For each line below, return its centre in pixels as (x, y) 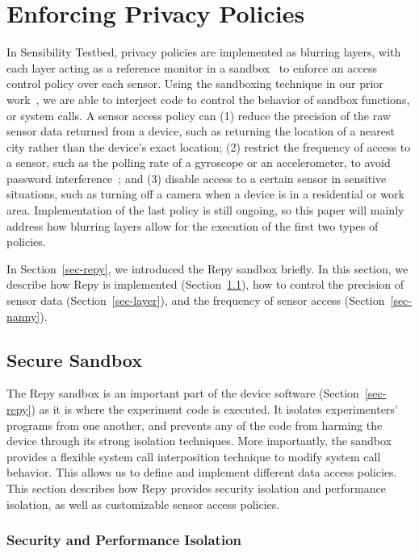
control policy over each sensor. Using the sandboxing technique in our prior (195, 83)
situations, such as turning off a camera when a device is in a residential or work (205, 194)
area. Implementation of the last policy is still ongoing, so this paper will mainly (205, 210)
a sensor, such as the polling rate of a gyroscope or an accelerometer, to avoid (199, 162)
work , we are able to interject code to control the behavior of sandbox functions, (208, 99)
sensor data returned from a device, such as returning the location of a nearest (201, 131)
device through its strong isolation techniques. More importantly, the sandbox (199, 441)
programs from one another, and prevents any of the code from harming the (195, 425)
